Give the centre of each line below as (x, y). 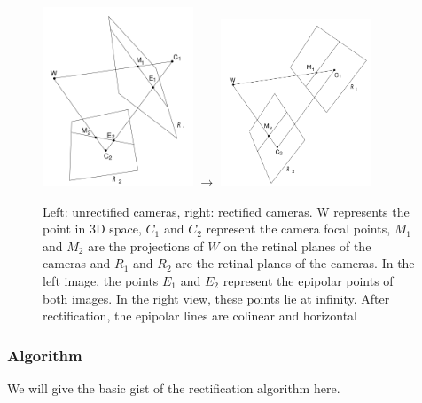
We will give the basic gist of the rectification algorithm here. (174, 387)
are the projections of (146, 245)
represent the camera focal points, (298, 229)
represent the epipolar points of (308, 280)
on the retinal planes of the (297, 245)
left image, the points (101, 280)
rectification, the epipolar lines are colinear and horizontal (200, 316)
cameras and (77, 263)
